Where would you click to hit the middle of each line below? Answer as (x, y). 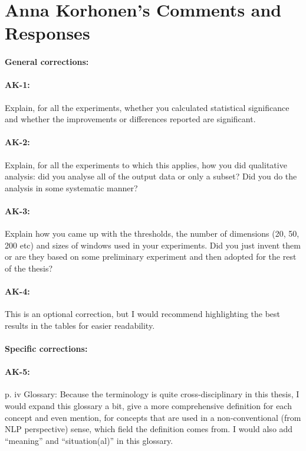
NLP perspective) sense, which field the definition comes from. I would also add (149, 429)
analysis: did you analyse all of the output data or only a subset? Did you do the (151, 176)
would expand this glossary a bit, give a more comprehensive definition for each (148, 406)
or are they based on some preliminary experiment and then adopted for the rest (151, 256)
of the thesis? (29, 268)
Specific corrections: (46, 349)
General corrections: (47, 62)
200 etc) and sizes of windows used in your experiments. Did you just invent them (153, 245)
